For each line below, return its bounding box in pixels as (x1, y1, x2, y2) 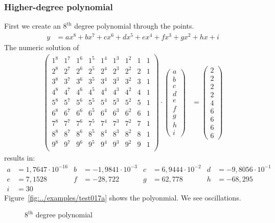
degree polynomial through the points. (74, 20, 194, 31)
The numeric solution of (4, 41, 79, 52)
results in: (4, 152, 35, 163)
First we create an (4, 20, 61, 31)
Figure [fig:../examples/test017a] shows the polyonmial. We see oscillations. (4, 192, 241, 203)
